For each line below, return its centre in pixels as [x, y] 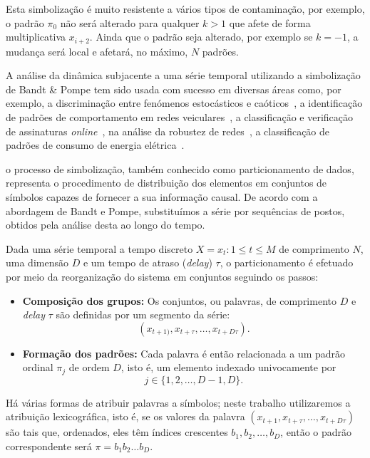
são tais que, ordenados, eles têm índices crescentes [117, 432]
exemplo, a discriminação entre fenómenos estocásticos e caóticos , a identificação [184, 103]
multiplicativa [36, 37]
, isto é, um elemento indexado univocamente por [228, 367]
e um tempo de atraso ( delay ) [148, 262]
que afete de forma [270, 22]
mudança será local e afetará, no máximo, [97, 51]
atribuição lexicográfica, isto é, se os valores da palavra [125, 416]
